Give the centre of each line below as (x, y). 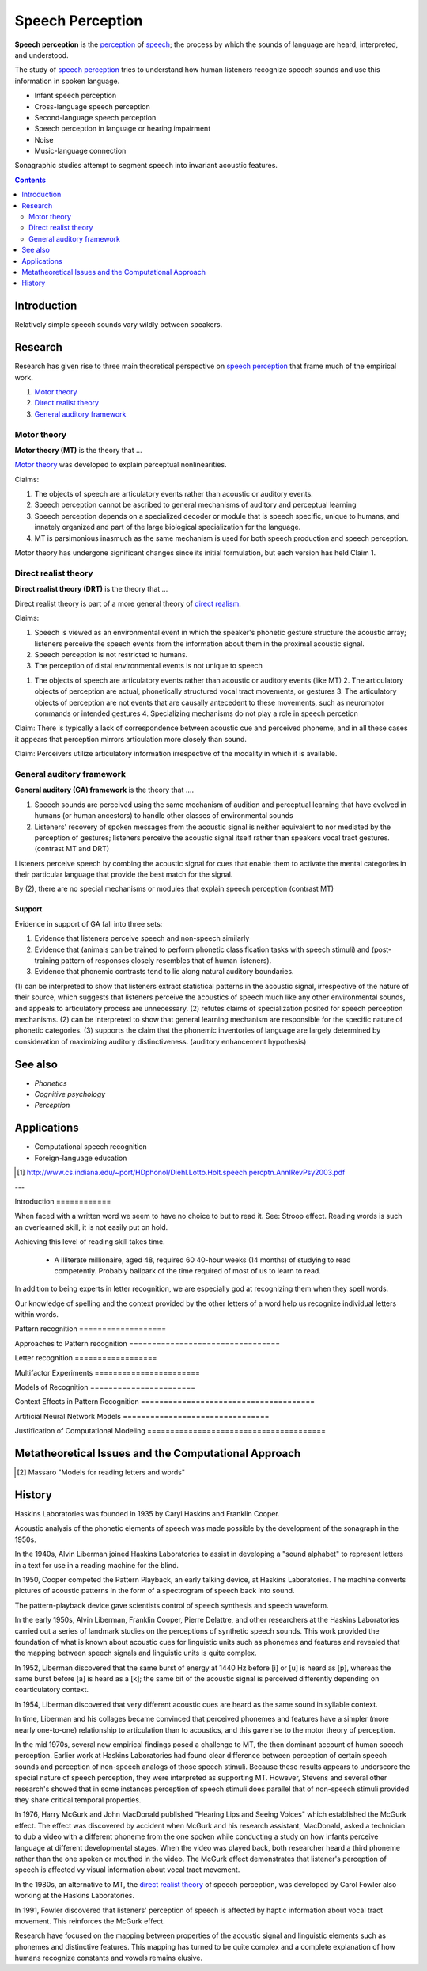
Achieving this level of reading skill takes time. (90, 1242)
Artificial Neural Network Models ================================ (142, 1416)
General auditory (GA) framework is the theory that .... (104, 790)
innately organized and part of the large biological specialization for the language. (168, 527)
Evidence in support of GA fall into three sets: (89, 923)
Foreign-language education (81, 1158)
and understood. (42, 55)
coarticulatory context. (51, 1690)
